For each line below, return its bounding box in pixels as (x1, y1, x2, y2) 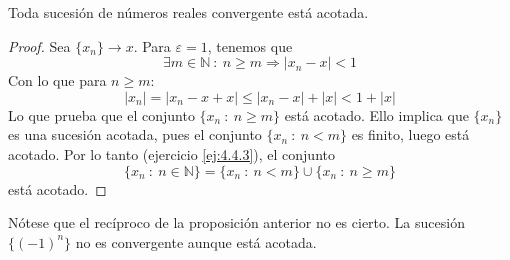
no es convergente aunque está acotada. (75, 231, 317, 252)
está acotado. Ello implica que (284, 104, 469, 125)
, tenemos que (207, 35, 293, 56)
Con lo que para (8, 70, 107, 91)
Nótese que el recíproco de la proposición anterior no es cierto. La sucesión (8, 212, 465, 233)
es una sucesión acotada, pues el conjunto (8, 124, 262, 145)
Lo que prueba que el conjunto (8, 104, 195, 125)
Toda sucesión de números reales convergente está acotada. (8, 2, 369, 22)
